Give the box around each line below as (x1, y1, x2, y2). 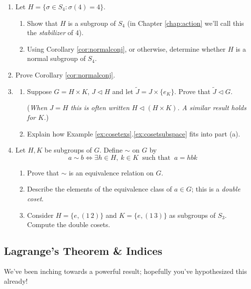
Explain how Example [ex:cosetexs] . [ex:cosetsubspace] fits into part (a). (27, 128, 240, 138)
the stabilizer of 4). (27, 27, 84, 38)
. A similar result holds (177, 102, 247, 113)
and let (112, 86, 133, 96)
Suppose (27, 86, 52, 96)
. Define (99, 145, 123, 155)
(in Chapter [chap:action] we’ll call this (127, 18, 244, 28)
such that (142, 154, 170, 161)
